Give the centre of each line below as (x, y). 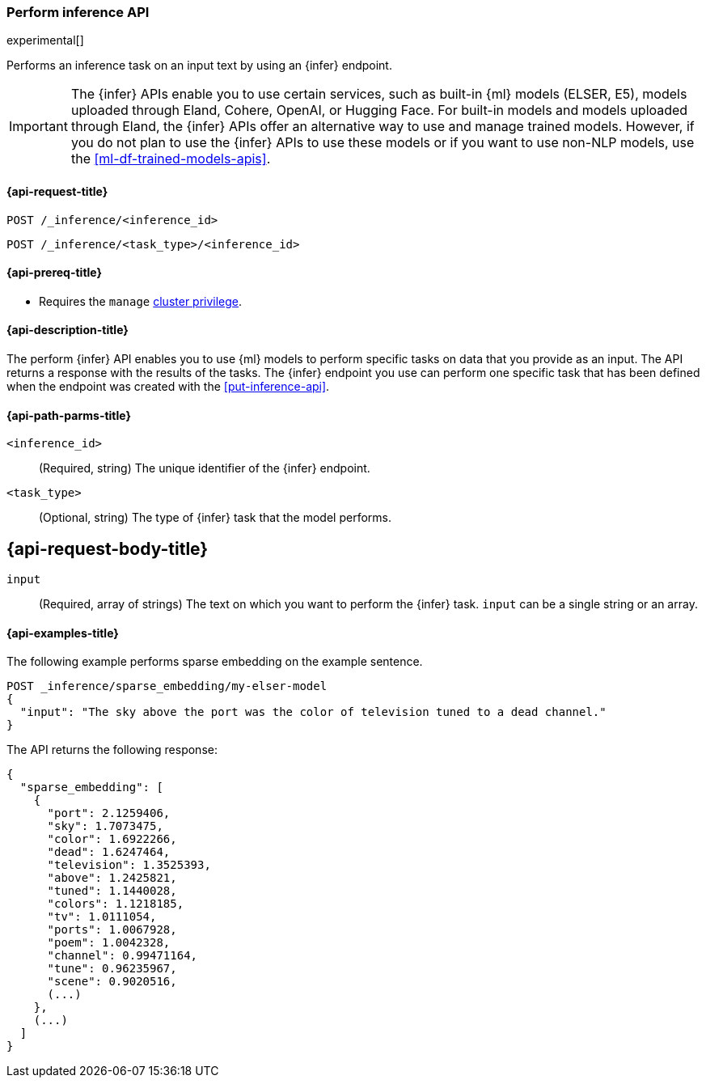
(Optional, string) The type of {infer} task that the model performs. (215, 518)
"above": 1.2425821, (112, 878)
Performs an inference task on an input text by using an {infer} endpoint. (199, 66)
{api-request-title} (57, 191)
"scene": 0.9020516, (112, 982)
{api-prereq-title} (55, 273)
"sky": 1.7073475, (105, 826)
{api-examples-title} (63, 633)
